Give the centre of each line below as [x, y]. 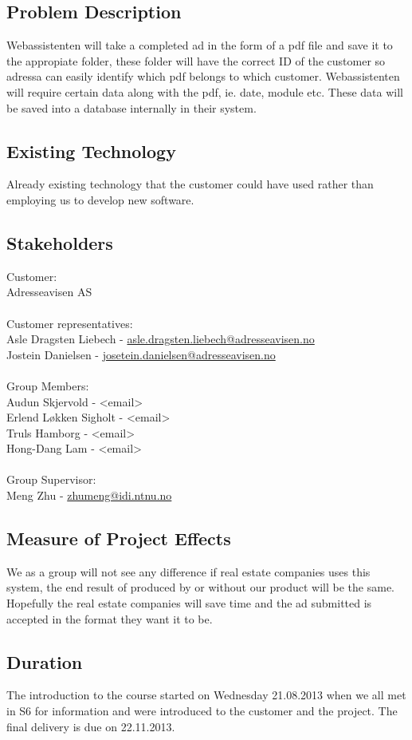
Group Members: [48, 385]
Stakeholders [60, 242]
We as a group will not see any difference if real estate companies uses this [188, 571]
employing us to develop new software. [100, 199]
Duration [45, 661]
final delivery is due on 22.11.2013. [91, 726]
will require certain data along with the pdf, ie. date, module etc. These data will [205, 91]
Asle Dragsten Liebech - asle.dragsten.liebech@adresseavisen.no [161, 339]
